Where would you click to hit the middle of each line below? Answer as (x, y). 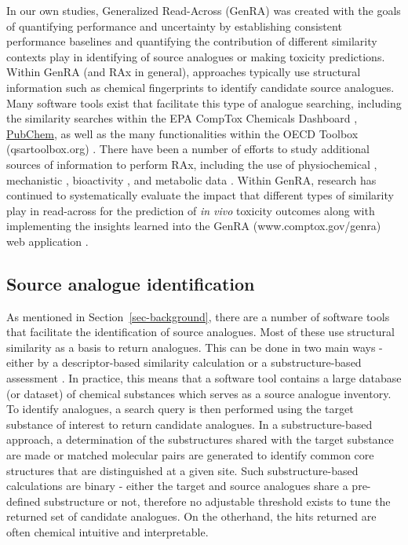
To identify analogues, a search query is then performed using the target (180, 409)
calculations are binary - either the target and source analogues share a (177, 486)
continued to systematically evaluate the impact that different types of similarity (200, 195)
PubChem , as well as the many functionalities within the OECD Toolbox (182, 133)
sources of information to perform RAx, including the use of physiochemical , (192, 164)
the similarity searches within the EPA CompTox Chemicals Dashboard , (182, 118)
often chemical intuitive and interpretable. (107, 532)
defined (24, 501)
